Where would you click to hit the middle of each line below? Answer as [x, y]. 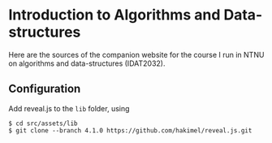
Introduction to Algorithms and [114, 15]
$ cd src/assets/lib [43, 123]
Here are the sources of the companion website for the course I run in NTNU [136, 54]
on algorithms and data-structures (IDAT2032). [87, 63]
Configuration [45, 89]
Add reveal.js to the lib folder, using [69, 108]
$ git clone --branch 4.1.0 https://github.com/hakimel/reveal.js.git [130, 130]
